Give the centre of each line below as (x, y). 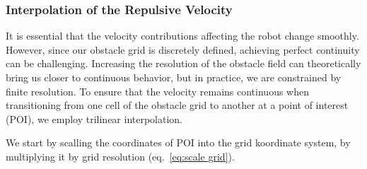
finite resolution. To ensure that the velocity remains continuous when (157, 91)
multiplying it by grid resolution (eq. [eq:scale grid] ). (120, 156)
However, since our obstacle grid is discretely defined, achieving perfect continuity (183, 49)
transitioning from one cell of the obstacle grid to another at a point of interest (177, 105)
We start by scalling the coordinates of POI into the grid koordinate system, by (178, 142)
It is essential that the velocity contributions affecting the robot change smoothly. (182, 36)
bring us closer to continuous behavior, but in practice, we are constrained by (174, 77)
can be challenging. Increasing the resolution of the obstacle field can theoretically (183, 63)
